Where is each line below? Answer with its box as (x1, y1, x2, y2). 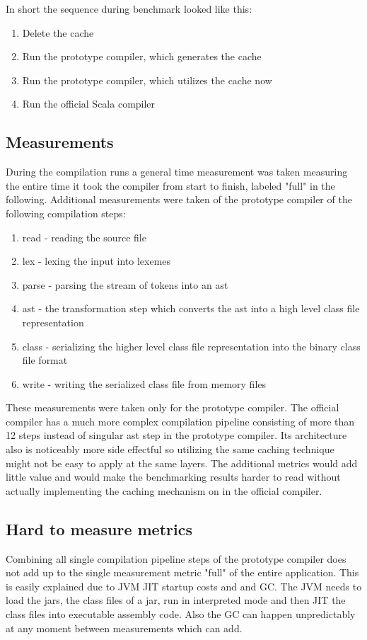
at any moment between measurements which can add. (6, 620, 243, 635)
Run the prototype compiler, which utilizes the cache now (22, 72, 272, 87)
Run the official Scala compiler (22, 96, 156, 111)
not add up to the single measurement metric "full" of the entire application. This (6, 565, 359, 580)
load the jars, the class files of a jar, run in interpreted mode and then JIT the (6, 593, 346, 607)
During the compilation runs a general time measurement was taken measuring (6, 164, 348, 179)
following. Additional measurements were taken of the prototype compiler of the (6, 192, 352, 207)
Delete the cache (22, 25, 94, 40)
